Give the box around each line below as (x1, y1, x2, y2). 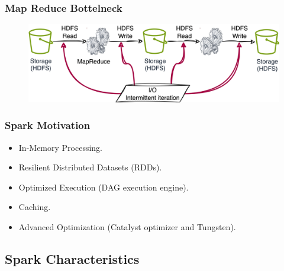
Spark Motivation (5, 118, 91, 133)
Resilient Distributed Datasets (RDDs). (18, 161, 162, 173)
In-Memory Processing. (18, 141, 103, 153)
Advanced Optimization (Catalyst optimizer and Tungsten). (18, 221, 236, 233)
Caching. (18, 201, 51, 213)
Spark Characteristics (5, 250, 140, 268)
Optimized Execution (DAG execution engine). (18, 180, 189, 193)
